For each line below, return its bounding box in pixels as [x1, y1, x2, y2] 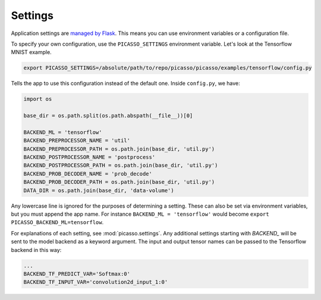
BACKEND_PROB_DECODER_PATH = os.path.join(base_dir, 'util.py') [23, 178, 215, 186]
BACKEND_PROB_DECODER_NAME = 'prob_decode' [23, 170, 153, 177]
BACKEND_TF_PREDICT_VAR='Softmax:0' [23, 270, 131, 277]
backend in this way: [11, 246, 62, 253]
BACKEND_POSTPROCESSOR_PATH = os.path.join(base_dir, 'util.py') [23, 162, 218, 169]
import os [23, 95, 52, 103]
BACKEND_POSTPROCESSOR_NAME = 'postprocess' [23, 154, 156, 161]
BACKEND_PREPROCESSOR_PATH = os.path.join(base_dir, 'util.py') [23, 145, 215, 152]
